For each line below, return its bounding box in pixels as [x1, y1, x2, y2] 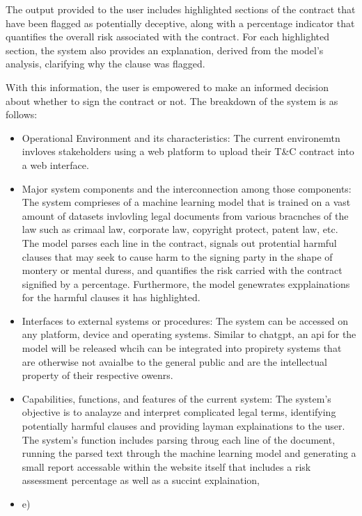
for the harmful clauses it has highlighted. [22, 290, 200, 305]
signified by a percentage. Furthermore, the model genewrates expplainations [22, 276, 350, 291]
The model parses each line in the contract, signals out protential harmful [22, 235, 337, 250]
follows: [6, 107, 38, 122]
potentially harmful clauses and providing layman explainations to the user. [22, 419, 345, 433]
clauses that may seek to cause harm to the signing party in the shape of [22, 249, 333, 264]
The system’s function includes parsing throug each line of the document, [22, 432, 336, 446]
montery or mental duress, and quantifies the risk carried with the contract [22, 263, 343, 277]
